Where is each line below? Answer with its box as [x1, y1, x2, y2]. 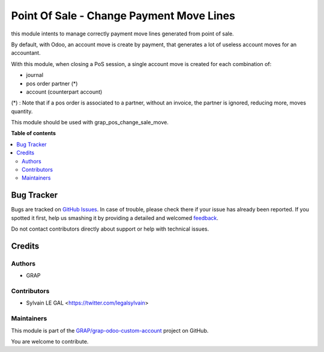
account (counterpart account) [26, 88, 103, 96]
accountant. [11, 49, 41, 56]
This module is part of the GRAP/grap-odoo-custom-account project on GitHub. [11, 327, 209, 334]
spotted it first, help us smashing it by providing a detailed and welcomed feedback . [11, 214, 219, 222]
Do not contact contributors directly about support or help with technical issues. [11, 225, 209, 232]
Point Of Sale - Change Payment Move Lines [11, 9, 235, 22]
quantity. [11, 108, 33, 115]
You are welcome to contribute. [11, 338, 89, 345]
